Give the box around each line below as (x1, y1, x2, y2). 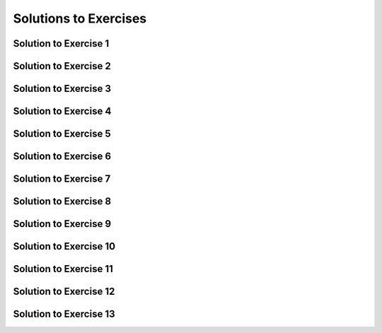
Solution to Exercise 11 (13, 263, 113, 275)
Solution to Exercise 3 (13, 83, 111, 95)
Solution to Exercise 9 (13, 218, 112, 230)
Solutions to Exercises (13, 11, 147, 26)
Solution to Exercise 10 (13, 240, 116, 252)
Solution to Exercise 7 (13, 173, 111, 185)
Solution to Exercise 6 (13, 151, 112, 163)
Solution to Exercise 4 (13, 105, 112, 117)
